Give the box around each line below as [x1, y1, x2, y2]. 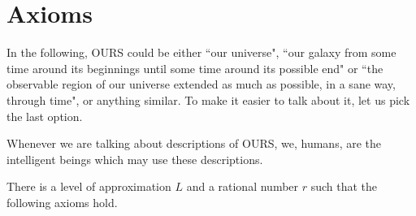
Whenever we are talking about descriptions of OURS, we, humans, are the [6, 135, 382, 152]
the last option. [6, 107, 83, 124]
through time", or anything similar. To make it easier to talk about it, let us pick [6, 91, 410, 108]
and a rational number [186, 178, 299, 195]
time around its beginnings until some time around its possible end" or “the [6, 59, 383, 76]
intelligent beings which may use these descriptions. [6, 150, 263, 167]
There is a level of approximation [6, 178, 171, 195]
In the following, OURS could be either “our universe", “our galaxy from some [6, 44, 396, 61]
